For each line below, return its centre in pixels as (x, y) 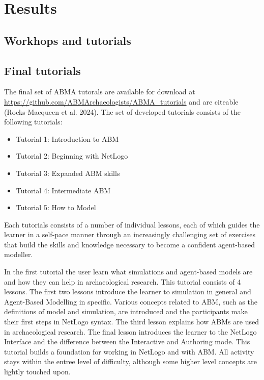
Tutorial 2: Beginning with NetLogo (72, 156)
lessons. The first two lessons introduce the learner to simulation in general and (128, 292)
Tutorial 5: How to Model (56, 207)
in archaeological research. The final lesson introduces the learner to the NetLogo (130, 331)
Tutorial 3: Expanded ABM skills (68, 173)
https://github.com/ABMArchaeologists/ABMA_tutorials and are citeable (121, 101)
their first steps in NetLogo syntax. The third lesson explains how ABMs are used (131, 322)
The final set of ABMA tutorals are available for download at (100, 92)
